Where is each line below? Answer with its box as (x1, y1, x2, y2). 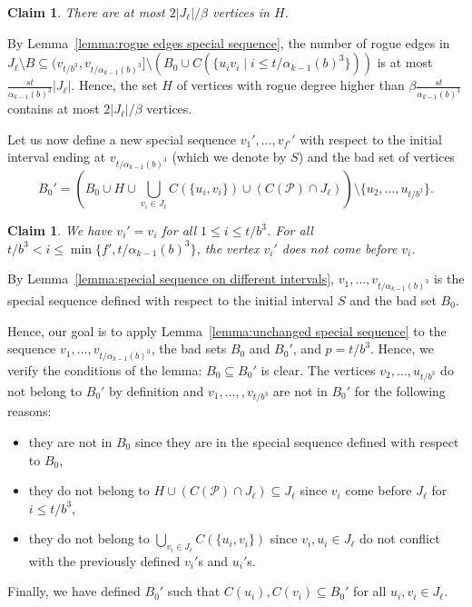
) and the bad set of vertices (298, 147, 456, 166)
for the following (354, 381, 446, 400)
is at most (377, 53, 433, 72)
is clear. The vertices (261, 360, 376, 379)
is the (433, 269, 465, 288)
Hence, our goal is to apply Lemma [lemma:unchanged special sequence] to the (7, 321, 447, 340)
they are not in (28, 432, 113, 451)
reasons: (7, 402, 52, 421)
